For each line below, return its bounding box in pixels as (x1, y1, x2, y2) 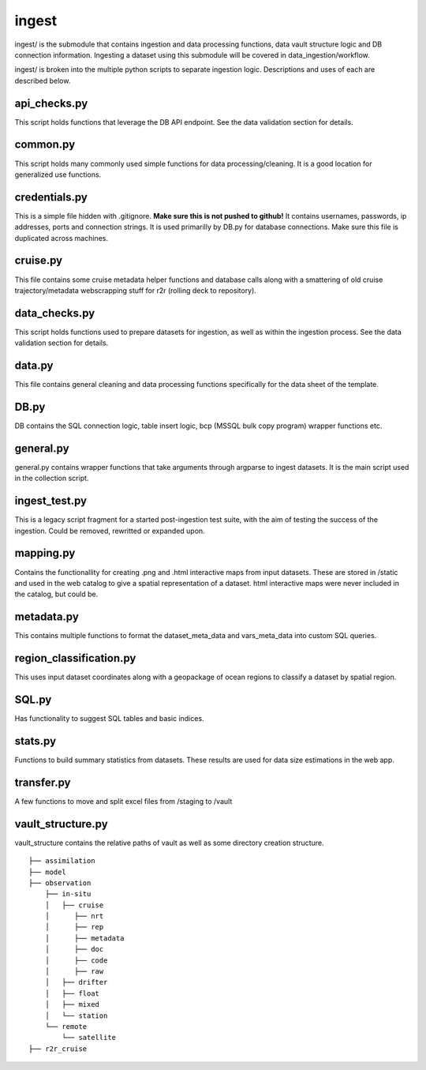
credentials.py (14, 190, 88, 204)
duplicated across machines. (14, 233, 108, 242)
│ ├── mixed (44, 1000, 100, 1009)
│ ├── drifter (44, 978, 108, 987)
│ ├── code (44, 955, 108, 965)
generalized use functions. (14, 170, 102, 179)
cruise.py (14, 253, 63, 268)
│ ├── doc (44, 944, 104, 954)
